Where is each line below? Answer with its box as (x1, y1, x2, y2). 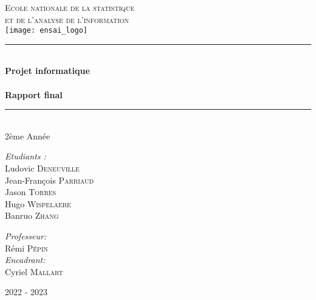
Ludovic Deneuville (5, 162, 80, 174)
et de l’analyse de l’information (5, 13, 129, 25)
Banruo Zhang (5, 209, 59, 222)
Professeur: (5, 229, 47, 242)
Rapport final (5, 88, 63, 101)
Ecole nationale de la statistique (5, 1, 135, 13)
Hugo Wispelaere (5, 197, 71, 210)
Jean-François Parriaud (5, 173, 94, 186)
